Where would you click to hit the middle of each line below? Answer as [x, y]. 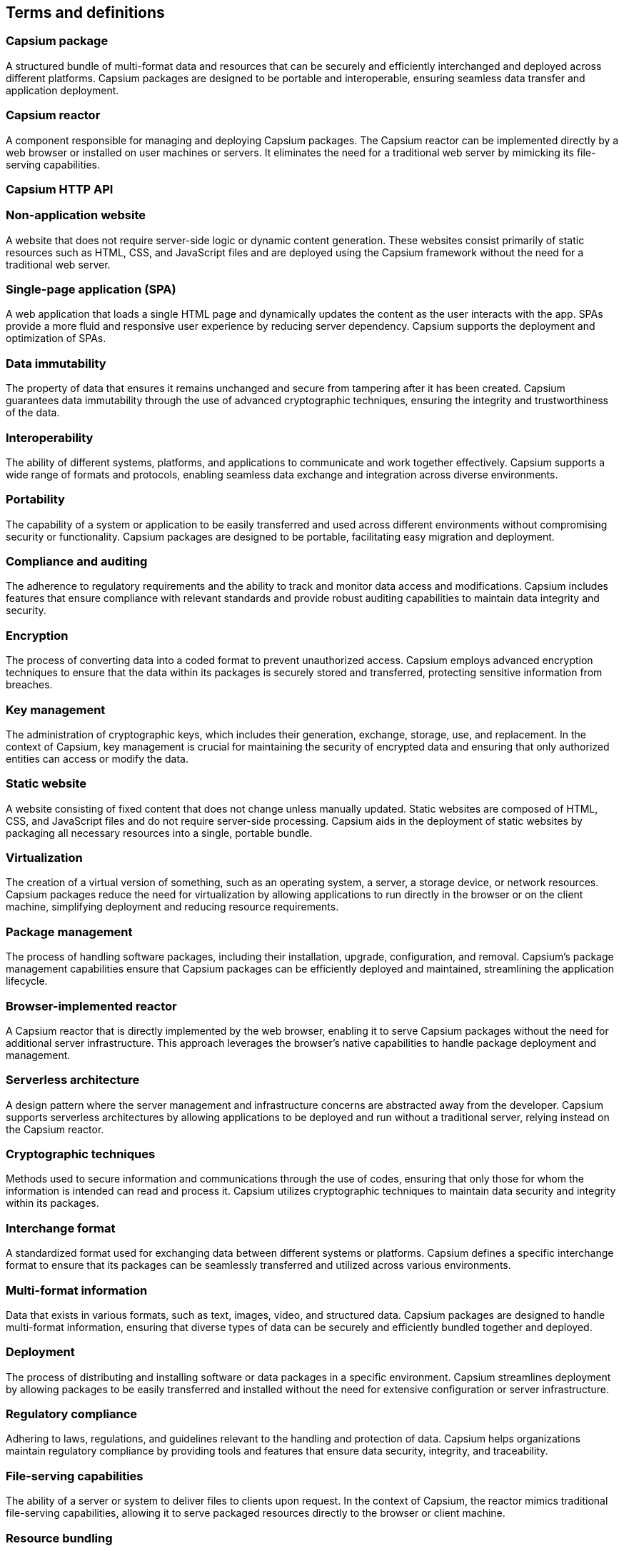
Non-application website [76, 215]
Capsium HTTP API [60, 189]
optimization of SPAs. [56, 338]
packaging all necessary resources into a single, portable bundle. [159, 833]
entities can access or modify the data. [97, 758]
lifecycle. [27, 981]
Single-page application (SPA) [91, 290]
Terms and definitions [85, 12]
